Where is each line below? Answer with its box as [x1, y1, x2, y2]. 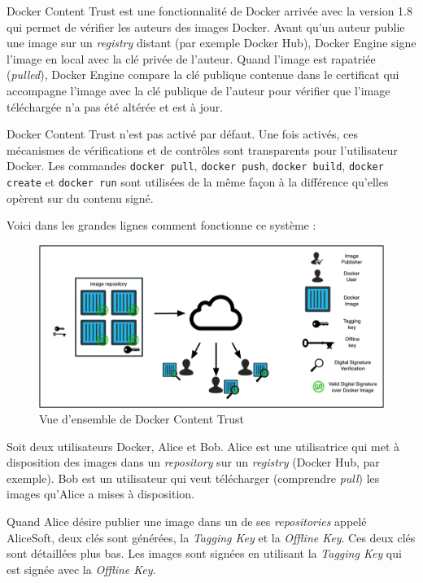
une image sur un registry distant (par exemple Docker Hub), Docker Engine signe [7, 34, 416, 51]
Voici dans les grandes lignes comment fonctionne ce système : [7, 217, 316, 234]
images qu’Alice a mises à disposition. [7, 485, 194, 502]
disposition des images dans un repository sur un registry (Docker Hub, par [7, 454, 380, 471]
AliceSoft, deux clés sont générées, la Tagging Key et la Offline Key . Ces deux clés [7, 528, 416, 546]
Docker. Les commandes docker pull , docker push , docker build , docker [7, 157, 384, 174]
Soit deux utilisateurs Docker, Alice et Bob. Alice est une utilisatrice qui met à [7, 437, 399, 454]
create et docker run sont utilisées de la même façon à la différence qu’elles [7, 173, 389, 190]
